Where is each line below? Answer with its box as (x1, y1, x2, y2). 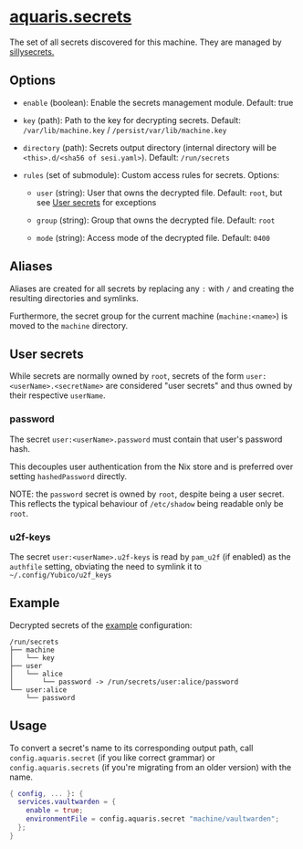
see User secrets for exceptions (36, 196, 157, 207)
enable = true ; (26, 806, 84, 815)
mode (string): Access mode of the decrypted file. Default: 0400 (36, 232, 271, 243)
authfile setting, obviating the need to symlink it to (9, 561, 203, 571)
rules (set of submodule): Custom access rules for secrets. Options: (22, 169, 280, 180)
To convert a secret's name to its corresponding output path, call (9, 742, 254, 753)
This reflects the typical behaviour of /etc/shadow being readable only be (9, 498, 284, 508)
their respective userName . (9, 390, 106, 401)
